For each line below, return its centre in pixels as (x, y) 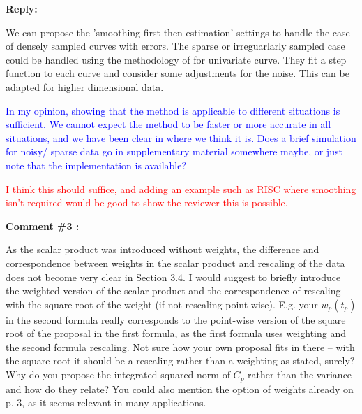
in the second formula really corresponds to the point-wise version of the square (176, 319)
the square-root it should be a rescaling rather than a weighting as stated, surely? (180, 361)
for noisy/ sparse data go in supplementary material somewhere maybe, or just (174, 151)
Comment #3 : (43, 226)
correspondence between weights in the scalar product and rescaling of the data (175, 263)
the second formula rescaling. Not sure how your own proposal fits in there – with (180, 347)
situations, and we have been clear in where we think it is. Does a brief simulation (181, 137)
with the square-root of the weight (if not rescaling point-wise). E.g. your (162, 304)
